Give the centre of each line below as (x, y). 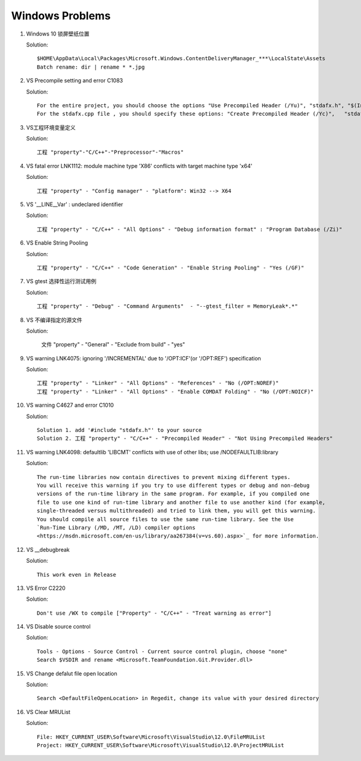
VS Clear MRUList (48, 712)
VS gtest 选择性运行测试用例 (61, 281)
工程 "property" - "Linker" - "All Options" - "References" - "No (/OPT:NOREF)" (158, 383)
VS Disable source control (58, 627)
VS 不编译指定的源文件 (54, 320)
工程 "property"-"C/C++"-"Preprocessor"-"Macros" (110, 152)
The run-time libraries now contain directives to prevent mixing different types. (164, 477)
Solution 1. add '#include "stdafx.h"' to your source (119, 430)
